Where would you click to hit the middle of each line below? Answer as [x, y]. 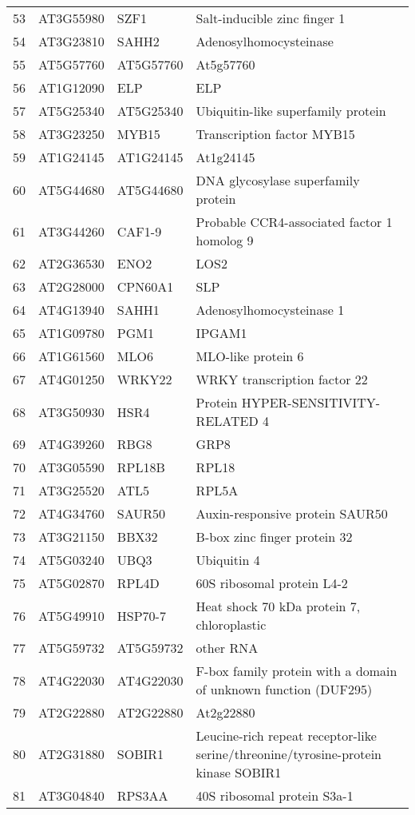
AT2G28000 [71, 286]
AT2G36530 [71, 263]
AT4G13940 [71, 310]
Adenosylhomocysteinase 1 [270, 310]
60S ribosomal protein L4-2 [272, 583]
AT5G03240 [71, 560]
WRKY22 [144, 379]
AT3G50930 [71, 411]
